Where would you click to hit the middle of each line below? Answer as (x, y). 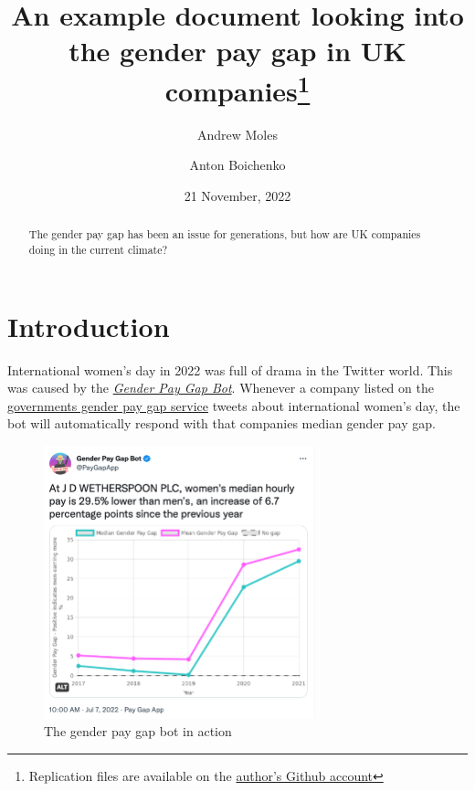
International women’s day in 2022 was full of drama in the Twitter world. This (230, 369)
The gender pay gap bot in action (138, 731)
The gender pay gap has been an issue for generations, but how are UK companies (225, 234)
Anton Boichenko (237, 165)
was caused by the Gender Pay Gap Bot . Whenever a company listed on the (221, 388)
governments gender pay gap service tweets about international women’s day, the (234, 405)
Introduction (89, 326)
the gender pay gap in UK (237, 51)
